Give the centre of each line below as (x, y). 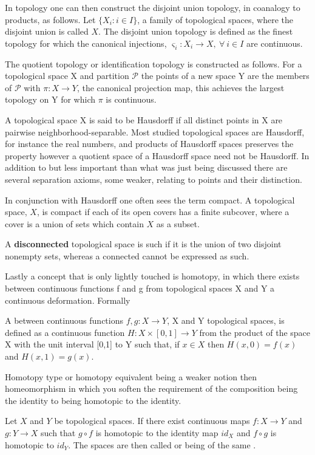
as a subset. (178, 223)
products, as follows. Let (50, 19)
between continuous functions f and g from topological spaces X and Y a (140, 288)
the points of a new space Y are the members (225, 76)
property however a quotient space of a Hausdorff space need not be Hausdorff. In (157, 155)
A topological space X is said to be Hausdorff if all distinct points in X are (144, 119)
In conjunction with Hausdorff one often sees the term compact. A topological (150, 200)
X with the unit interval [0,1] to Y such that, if (92, 344)
